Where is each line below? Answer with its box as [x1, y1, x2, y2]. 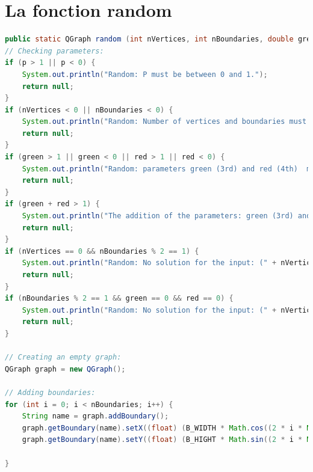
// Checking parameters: [5, 46, 104, 55]
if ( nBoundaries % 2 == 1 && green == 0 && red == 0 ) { [5, 294, 234, 303]
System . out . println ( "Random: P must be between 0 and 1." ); [22, 70, 268, 79]
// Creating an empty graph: [5, 353, 122, 362]
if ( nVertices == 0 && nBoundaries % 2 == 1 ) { [5, 247, 199, 256]
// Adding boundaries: [5, 388, 96, 397]
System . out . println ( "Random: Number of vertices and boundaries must [22, 117, 307, 126]
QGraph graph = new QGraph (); [5, 364, 126, 373]
